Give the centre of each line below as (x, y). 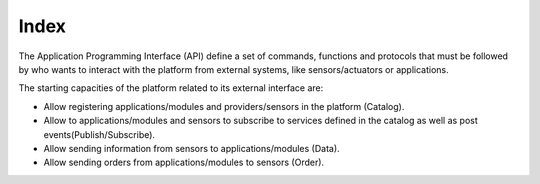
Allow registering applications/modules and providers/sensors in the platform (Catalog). (224, 106)
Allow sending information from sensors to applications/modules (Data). (191, 148)
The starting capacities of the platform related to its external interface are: (171, 88)
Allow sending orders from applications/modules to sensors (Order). (184, 162)
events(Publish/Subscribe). (99, 134)
